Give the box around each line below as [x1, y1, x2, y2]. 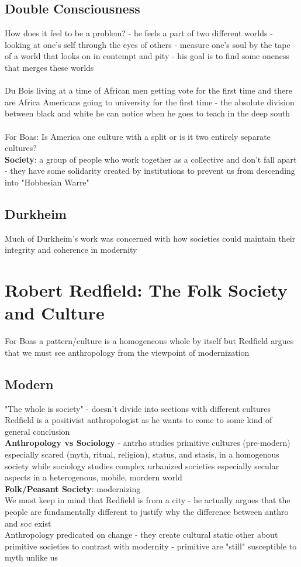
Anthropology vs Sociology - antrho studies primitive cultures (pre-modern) [5, 437, 290, 449]
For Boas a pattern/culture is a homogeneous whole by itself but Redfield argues [5, 335, 294, 347]
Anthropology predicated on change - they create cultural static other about [5, 528, 278, 541]
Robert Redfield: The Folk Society [5, 278, 288, 302]
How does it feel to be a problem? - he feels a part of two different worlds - [5, 27, 273, 39]
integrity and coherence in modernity [5, 243, 137, 256]
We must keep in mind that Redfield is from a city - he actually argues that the [5, 494, 290, 506]
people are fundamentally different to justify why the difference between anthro [5, 505, 289, 517]
